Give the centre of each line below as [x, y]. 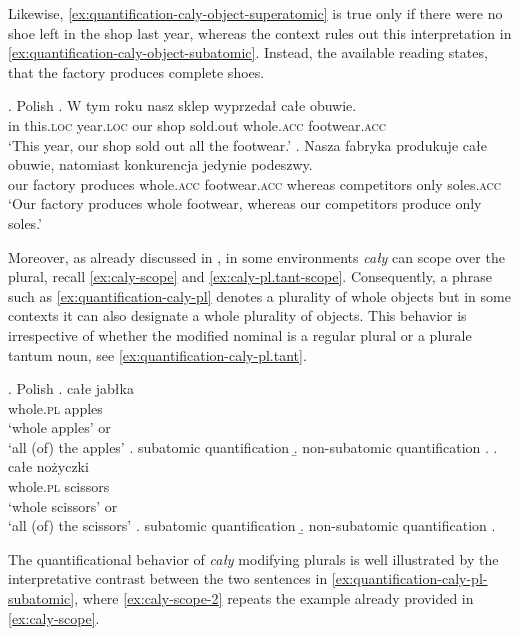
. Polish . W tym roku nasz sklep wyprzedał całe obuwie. [182, 105]
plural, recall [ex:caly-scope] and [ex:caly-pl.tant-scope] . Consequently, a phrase [250, 276]
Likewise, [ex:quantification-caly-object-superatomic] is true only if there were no [255, 13]
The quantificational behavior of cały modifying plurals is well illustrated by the [253, 558]
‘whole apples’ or [59, 427]
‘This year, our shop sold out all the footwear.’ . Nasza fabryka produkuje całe [247, 144]
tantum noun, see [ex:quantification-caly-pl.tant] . [157, 354]
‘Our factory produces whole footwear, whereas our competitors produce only [245, 203]
